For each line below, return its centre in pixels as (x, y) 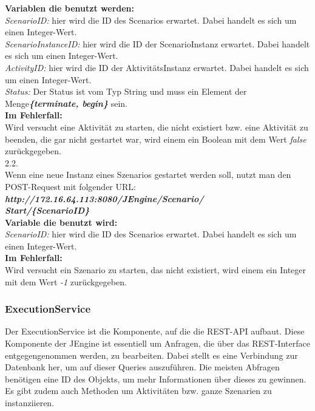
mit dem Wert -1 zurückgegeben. (66, 281)
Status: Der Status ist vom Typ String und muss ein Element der (126, 91)
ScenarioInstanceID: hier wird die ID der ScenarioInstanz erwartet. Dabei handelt (157, 43)
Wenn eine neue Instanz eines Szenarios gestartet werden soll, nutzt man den (148, 175)
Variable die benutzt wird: (61, 222)
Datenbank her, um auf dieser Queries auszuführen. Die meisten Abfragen (142, 367)
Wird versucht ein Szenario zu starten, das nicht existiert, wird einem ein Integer (156, 270)
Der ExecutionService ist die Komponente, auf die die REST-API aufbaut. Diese (155, 331)
